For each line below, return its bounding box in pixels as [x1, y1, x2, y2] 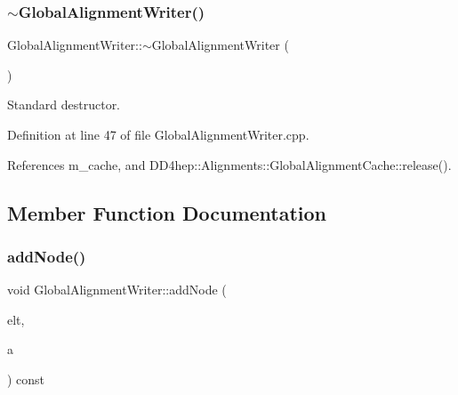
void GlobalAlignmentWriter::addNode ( [7, 280, 227, 299]
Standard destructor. [7, 95, 121, 114]
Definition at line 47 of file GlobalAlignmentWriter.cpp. [7, 125, 309, 143]
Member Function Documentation [7, 198, 327, 226]
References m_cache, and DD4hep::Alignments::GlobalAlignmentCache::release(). [7, 155, 452, 173]
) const [7, 369, 45, 388]
